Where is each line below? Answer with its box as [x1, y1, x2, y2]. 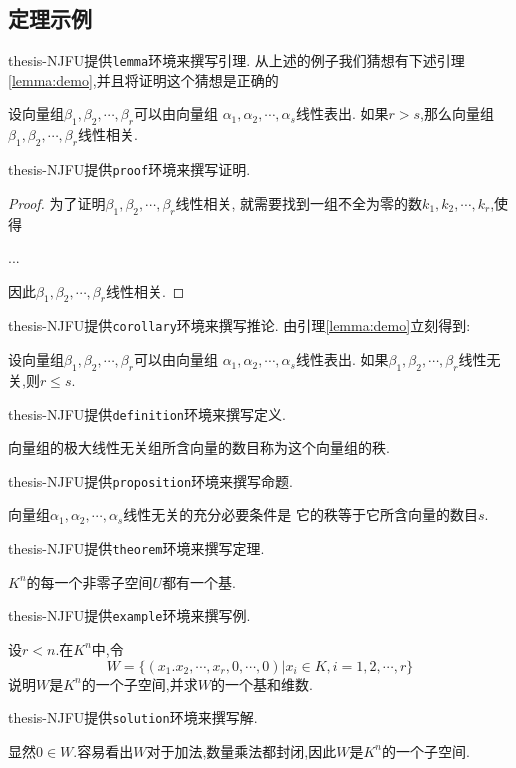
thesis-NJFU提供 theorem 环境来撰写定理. [8, 538, 265, 559]
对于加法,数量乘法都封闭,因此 [146, 740, 337, 761]
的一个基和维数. [210, 673, 313, 694]
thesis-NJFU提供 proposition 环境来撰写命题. [8, 470, 294, 491]
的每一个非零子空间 [26, 571, 153, 592]
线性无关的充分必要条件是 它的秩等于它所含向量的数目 [123, 504, 478, 525]
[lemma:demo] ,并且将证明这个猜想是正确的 [8, 69, 279, 90]
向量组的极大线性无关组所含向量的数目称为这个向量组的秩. [8, 437, 390, 458]
